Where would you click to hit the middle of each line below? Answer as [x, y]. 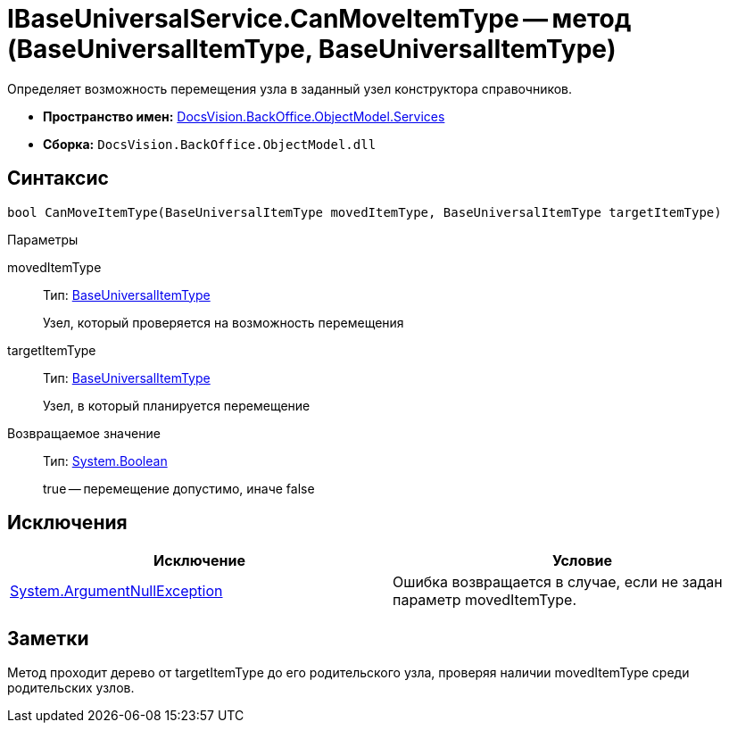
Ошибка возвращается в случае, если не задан [558, 582]
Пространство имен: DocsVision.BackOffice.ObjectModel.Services [244, 116]
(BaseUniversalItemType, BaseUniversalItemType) [312, 49]
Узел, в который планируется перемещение [177, 405]
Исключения [67, 523]
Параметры [43, 239]
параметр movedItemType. [485, 600]
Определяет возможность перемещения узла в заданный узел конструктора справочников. [290, 88]
